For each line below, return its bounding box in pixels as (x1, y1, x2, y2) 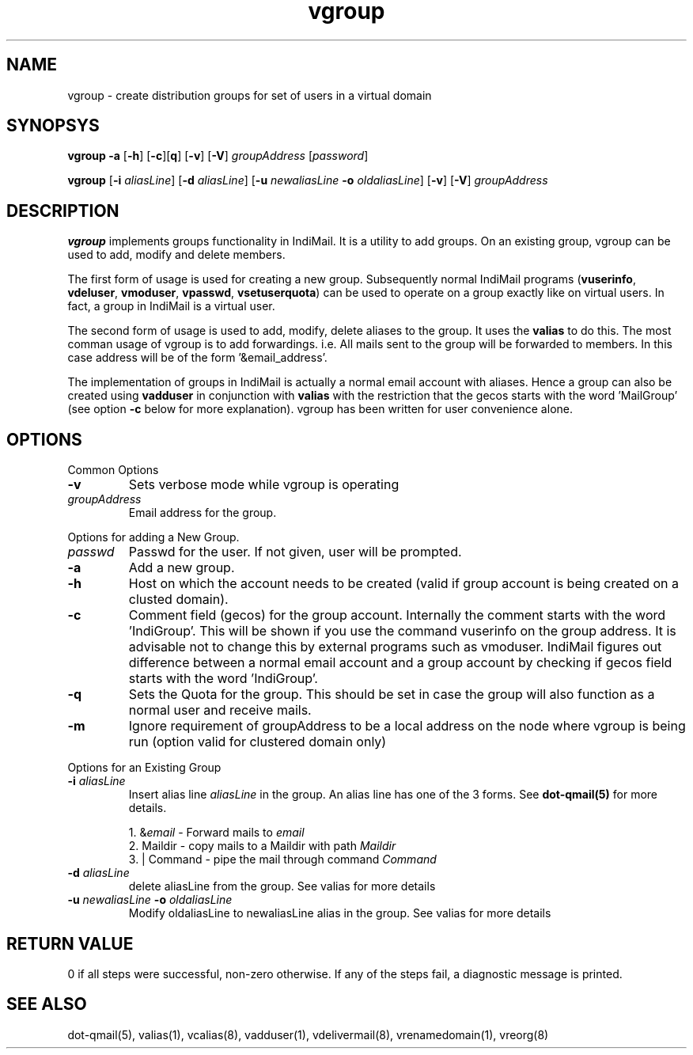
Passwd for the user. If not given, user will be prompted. (128, 544, 462, 560)
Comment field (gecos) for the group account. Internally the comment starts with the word (128, 607, 666, 624)
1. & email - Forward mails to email (128, 825, 305, 840)
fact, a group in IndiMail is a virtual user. (67, 299, 275, 313)
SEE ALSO (6, 994, 87, 1015)
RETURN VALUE (6, 933, 134, 954)
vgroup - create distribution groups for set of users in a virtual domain (67, 88, 432, 102)
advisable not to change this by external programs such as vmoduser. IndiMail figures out (128, 639, 662, 655)
